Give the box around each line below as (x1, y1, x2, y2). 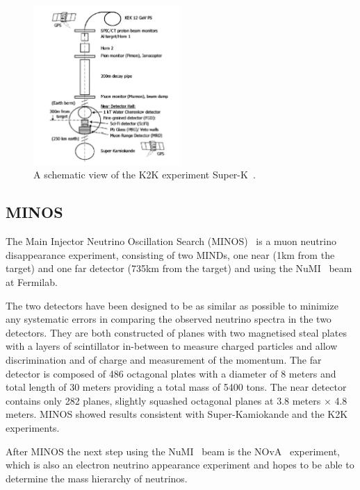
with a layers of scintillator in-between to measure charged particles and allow (6, 339, 338, 353)
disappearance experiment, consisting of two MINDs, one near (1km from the (6, 247, 335, 262)
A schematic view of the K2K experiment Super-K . (33, 167, 256, 182)
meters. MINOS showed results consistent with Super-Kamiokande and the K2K (6, 407, 348, 421)
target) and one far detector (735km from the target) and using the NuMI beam (6, 261, 352, 276)
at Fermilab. (6, 275, 58, 289)
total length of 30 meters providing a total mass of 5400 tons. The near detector (6, 380, 347, 394)
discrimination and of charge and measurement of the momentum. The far (6, 353, 322, 366)
